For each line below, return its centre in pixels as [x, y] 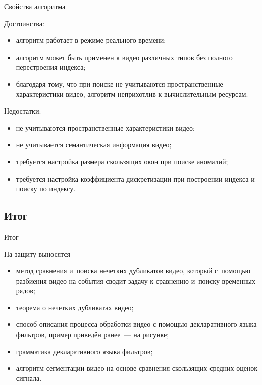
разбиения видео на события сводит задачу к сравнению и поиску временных [136, 280]
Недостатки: [23, 111]
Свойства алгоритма [35, 6]
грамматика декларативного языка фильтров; [84, 351]
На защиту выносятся [37, 254]
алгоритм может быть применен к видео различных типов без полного [124, 57]
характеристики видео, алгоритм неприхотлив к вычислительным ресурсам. [132, 94]
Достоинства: [24, 23]
